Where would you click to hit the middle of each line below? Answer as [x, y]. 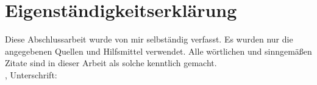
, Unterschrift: [31, 74]
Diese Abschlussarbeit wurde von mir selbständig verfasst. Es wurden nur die [149, 39]
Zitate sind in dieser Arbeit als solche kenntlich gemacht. [111, 63]
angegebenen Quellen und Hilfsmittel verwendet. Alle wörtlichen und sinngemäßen [158, 51]
